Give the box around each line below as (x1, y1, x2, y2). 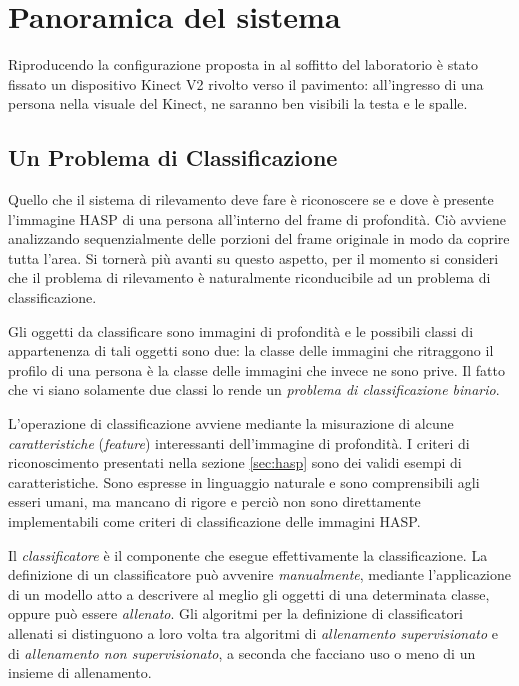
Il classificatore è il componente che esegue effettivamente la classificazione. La (8, 544, 488, 565)
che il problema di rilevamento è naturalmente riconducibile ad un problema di (8, 267, 491, 288)
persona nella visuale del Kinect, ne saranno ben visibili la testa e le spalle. (8, 93, 468, 114)
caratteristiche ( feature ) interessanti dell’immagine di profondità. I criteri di (8, 432, 470, 453)
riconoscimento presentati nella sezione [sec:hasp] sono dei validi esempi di (8, 452, 462, 473)
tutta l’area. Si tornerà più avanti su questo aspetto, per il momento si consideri (8, 247, 499, 268)
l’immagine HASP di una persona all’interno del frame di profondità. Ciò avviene (8, 208, 506, 229)
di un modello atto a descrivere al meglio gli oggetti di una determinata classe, (8, 583, 490, 604)
